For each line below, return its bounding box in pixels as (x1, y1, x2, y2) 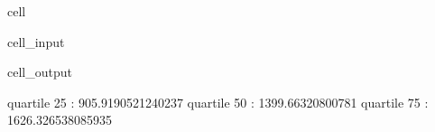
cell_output (7, 62, 72, 81)
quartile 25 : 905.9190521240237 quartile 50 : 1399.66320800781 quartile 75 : (7, 92, 429, 111)
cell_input (7, 32, 65, 51)
